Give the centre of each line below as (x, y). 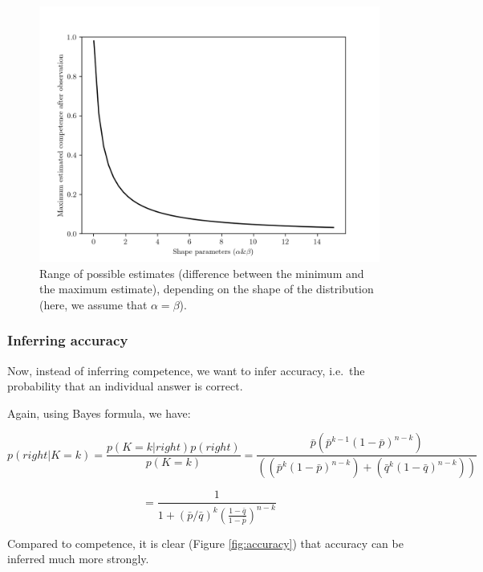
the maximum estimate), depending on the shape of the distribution (207, 289)
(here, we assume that (93, 304)
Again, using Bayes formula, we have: (99, 413)
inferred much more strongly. (78, 559)
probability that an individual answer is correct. (125, 386)
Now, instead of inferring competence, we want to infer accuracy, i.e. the (186, 370)
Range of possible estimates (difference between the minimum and (202, 273)
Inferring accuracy (68, 340)
